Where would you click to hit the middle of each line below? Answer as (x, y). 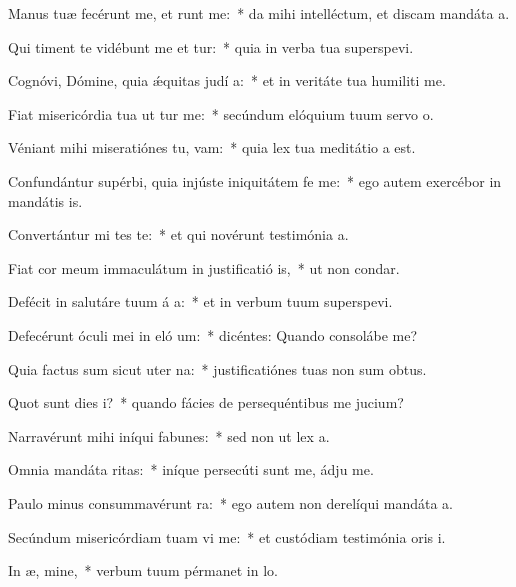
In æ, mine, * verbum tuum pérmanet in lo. (143, 570)
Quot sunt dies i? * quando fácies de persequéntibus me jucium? (206, 402)
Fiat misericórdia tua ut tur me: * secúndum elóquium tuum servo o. (221, 113)
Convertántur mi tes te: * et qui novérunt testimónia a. (178, 234)
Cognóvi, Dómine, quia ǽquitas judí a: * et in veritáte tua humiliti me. (227, 80)
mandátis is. (45, 200)
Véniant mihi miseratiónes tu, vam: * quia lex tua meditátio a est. (212, 147)
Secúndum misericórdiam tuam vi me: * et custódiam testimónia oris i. (227, 536)
